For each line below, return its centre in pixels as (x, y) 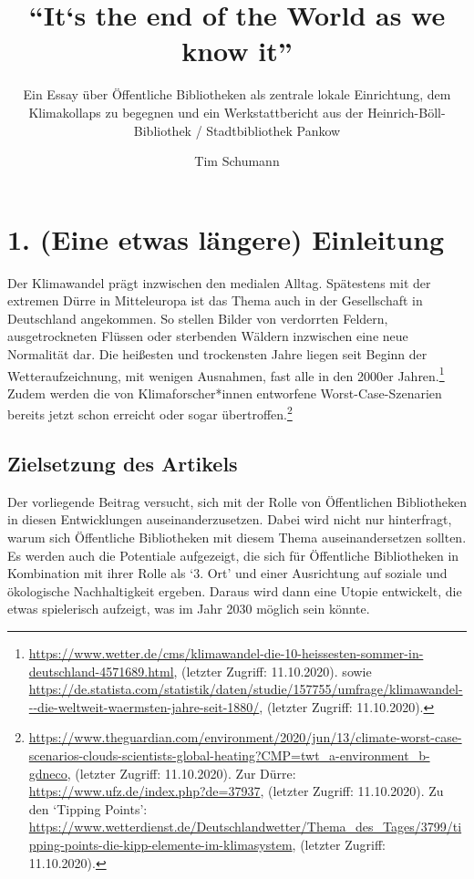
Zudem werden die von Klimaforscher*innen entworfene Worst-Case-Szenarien (225, 393)
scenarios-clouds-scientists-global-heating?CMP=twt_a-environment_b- (229, 755)
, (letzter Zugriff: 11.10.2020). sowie (273, 671)
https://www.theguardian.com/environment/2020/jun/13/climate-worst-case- (245, 737)
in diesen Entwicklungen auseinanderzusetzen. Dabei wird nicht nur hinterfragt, (230, 519)
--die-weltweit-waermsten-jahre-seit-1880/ (144, 706)
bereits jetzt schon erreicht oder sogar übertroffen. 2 (150, 413)
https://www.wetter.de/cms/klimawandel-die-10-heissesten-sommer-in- (226, 653)
